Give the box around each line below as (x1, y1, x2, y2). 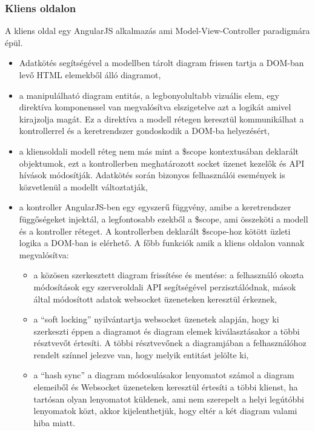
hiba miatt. (33, 416, 76, 429)
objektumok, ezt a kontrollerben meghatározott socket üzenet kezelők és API (19, 156, 305, 169)
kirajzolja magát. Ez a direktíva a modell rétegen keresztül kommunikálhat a (19, 112, 304, 125)
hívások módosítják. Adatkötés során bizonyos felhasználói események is (19, 169, 285, 181)
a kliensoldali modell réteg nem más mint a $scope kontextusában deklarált (19, 144, 299, 157)
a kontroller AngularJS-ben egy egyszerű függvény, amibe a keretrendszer (19, 201, 291, 213)
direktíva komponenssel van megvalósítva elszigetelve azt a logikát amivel (19, 101, 291, 113)
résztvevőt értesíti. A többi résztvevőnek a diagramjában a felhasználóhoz (33, 336, 307, 349)
